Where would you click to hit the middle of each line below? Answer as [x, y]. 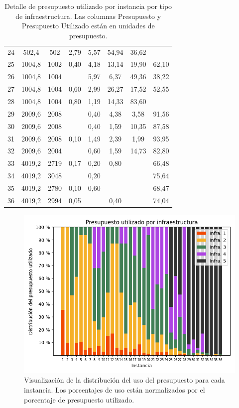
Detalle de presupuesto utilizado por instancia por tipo [88, 6]
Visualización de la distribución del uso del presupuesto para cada [124, 380]
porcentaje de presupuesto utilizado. [79, 399]
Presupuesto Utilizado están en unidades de [88, 26]
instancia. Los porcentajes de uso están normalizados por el [115, 390]
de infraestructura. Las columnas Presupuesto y [88, 16]
